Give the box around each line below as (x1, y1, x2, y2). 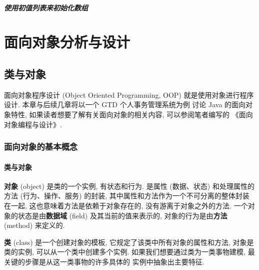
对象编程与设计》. (4, 119, 62, 129)
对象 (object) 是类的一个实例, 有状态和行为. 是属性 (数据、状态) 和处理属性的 (4, 180, 254, 191)
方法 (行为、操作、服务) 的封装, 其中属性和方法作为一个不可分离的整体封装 (4, 190, 249, 201)
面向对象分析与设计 (4, 32, 130, 52)
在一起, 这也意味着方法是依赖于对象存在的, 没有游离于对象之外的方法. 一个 (4, 200, 248, 210)
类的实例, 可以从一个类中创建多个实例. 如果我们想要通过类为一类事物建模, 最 (4, 246, 255, 257)
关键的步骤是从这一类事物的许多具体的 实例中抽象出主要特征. (4, 256, 204, 266)
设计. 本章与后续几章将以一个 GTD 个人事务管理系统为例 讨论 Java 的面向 (4, 99, 246, 110)
